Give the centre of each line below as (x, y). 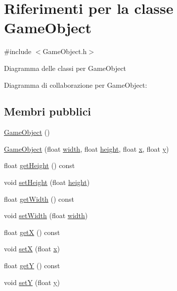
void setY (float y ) (32, 282)
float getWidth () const (39, 199)
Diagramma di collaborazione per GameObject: (76, 85)
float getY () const (32, 265)
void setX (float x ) (32, 249)
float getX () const (32, 232)
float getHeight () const (40, 165)
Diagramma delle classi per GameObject (65, 68)
